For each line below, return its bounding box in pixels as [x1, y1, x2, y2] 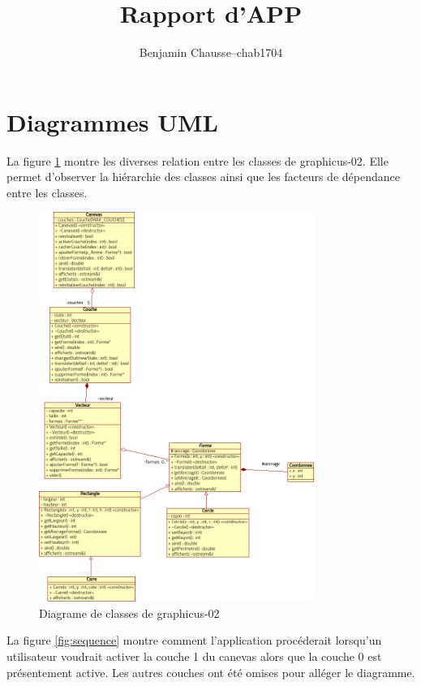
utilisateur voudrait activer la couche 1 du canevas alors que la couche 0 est [6, 647, 382, 664]
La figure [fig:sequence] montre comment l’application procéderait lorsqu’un [6, 632, 382, 649]
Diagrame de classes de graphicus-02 [39, 604, 220, 621]
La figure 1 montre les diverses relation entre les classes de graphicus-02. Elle [6, 152, 389, 169]
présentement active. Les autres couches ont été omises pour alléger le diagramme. [6, 663, 415, 680]
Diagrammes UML [6, 105, 218, 138]
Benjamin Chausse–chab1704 [139, 44, 283, 61]
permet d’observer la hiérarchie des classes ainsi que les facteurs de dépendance [6, 168, 400, 185]
